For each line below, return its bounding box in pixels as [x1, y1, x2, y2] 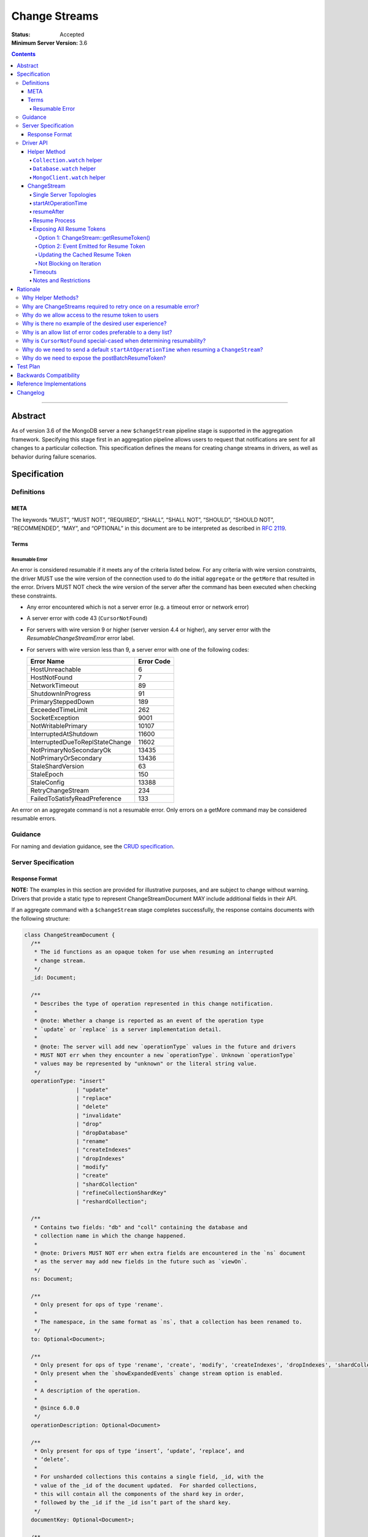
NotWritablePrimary [30, 721, 88, 730]
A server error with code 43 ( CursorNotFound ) [26, 615, 148, 622]
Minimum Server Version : [11, 39, 79, 46]
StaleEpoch [30, 770, 64, 778]
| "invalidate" [75, 1112, 122, 1119]
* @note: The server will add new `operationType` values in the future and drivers [34, 1043, 296, 1050]
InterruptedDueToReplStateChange [30, 738, 132, 746]
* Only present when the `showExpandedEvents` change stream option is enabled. [34, 1370, 283, 1377]
